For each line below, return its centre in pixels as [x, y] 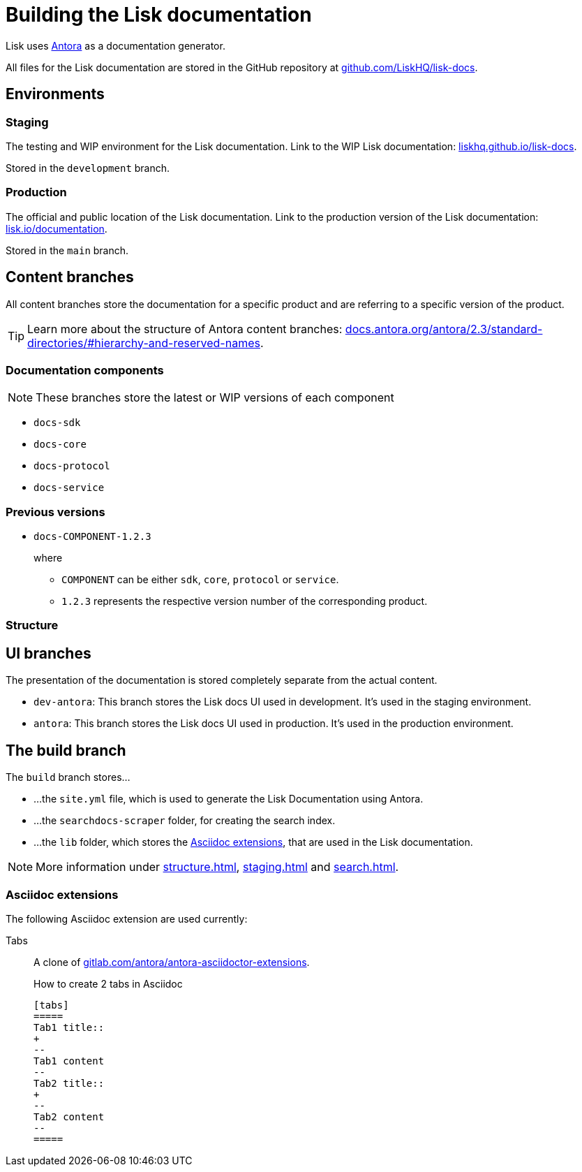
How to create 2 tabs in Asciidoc [108, 983]
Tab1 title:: [69, 1027]
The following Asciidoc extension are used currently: [127, 918]
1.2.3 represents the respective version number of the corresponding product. [245, 601]
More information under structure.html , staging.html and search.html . [217, 867]
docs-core [60, 445]
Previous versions [55, 512]
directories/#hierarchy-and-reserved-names [144, 343]
